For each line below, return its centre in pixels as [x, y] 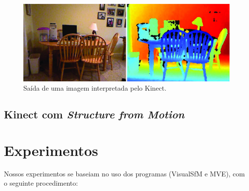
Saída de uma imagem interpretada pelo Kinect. [95, 88]
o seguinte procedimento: [41, 183]
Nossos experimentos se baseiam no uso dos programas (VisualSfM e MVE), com [124, 173]
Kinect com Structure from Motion [94, 114]
